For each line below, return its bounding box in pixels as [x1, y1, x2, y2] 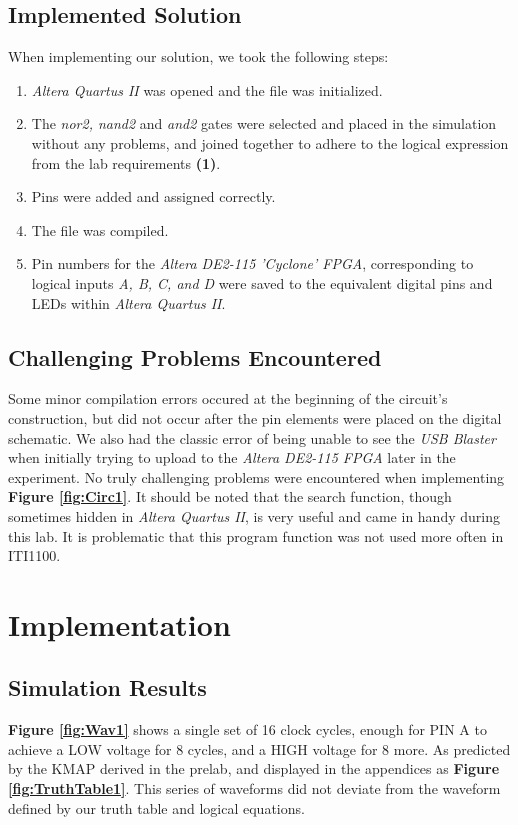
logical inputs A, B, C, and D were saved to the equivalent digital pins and [31, 272, 493, 293]
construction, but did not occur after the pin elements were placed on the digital [8, 407, 502, 428]
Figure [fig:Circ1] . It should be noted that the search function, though [8, 486, 452, 507]
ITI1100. [8, 545, 61, 566]
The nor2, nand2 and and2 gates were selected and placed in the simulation [31, 113, 497, 134]
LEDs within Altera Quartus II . [31, 292, 226, 313]
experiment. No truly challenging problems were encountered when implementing [8, 466, 505, 487]
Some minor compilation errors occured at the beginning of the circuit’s [8, 388, 448, 409]
